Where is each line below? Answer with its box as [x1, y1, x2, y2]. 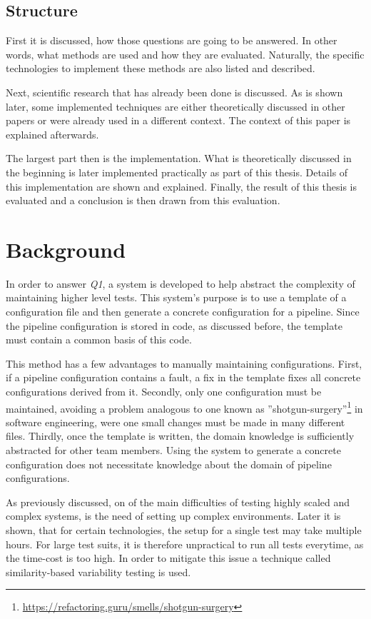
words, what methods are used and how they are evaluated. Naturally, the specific [6, 46, 365, 61]
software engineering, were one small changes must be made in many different [6, 414, 345, 429]
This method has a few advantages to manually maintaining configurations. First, [6, 356, 362, 371]
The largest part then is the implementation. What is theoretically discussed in [6, 151, 352, 166]
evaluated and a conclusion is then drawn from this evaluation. [6, 193, 280, 208]
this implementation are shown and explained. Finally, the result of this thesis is [6, 178, 357, 193]
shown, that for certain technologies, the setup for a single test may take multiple [6, 523, 362, 538]
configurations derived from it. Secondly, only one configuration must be [6, 384, 322, 399]
